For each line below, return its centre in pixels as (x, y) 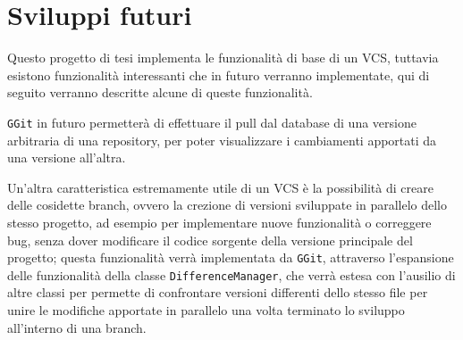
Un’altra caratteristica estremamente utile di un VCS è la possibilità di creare (220, 187)
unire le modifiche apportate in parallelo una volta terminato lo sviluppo (206, 310)
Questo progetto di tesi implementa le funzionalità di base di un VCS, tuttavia (223, 58)
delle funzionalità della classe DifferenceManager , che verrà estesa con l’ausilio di (231, 274)
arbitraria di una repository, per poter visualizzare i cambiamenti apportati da (222, 140)
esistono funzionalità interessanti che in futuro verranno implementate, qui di (219, 75)
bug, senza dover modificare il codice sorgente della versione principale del (210, 240)
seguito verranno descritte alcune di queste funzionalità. (160, 92)
